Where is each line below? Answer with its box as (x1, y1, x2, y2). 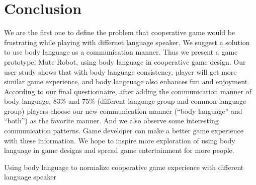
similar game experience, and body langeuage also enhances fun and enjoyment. (4, 76, 249, 87)
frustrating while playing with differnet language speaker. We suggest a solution (4, 37, 250, 47)
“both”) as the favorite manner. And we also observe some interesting (4, 115, 219, 126)
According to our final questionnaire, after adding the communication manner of (4, 86, 251, 96)
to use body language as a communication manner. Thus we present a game (4, 47, 238, 57)
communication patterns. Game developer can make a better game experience (4, 125, 243, 136)
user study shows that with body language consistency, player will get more (4, 66, 237, 77)
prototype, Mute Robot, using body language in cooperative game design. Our (4, 56, 246, 67)
